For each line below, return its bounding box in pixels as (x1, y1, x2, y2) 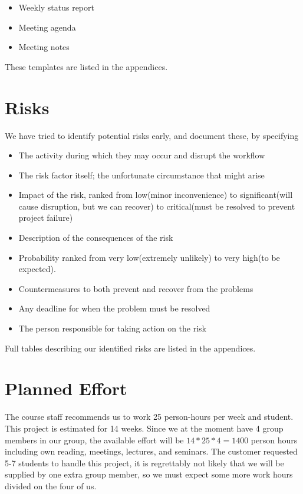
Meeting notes (18, 41, 70, 53)
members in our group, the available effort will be (5, 433, 184, 446)
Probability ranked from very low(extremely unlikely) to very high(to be (18, 251, 280, 263)
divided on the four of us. (5, 479, 97, 492)
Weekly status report (18, 1, 94, 13)
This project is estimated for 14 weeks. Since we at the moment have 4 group (5, 422, 284, 434)
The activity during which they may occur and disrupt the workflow (18, 149, 265, 161)
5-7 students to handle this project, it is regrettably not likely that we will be (5, 456, 284, 469)
